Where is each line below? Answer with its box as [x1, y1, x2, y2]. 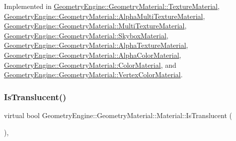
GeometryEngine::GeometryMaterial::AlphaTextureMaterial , [4, 40, 188, 50]
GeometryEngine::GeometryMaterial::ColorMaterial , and [4, 59, 176, 70]
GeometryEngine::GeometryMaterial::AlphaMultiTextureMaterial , [4, 10, 205, 21]
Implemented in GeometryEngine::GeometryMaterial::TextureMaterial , [4, 1, 220, 11]
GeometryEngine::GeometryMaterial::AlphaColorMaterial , [4, 49, 181, 60]
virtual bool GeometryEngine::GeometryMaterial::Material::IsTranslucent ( [4, 110, 232, 120]
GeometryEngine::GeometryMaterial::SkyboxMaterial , [4, 30, 168, 40]
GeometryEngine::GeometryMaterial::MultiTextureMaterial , [4, 20, 187, 31]
